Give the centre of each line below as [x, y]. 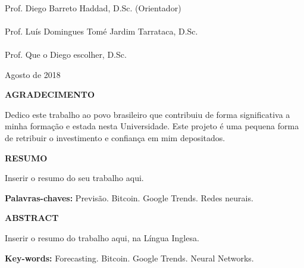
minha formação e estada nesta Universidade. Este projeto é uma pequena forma [152, 126]
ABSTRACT [32, 218]
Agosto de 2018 [33, 74]
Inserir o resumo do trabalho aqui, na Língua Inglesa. [102, 237]
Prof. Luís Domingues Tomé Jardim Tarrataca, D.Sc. [101, 31]
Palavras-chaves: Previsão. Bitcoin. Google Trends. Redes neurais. [129, 197]
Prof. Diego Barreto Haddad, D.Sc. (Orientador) [93, 7]
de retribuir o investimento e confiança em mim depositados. [115, 137]
